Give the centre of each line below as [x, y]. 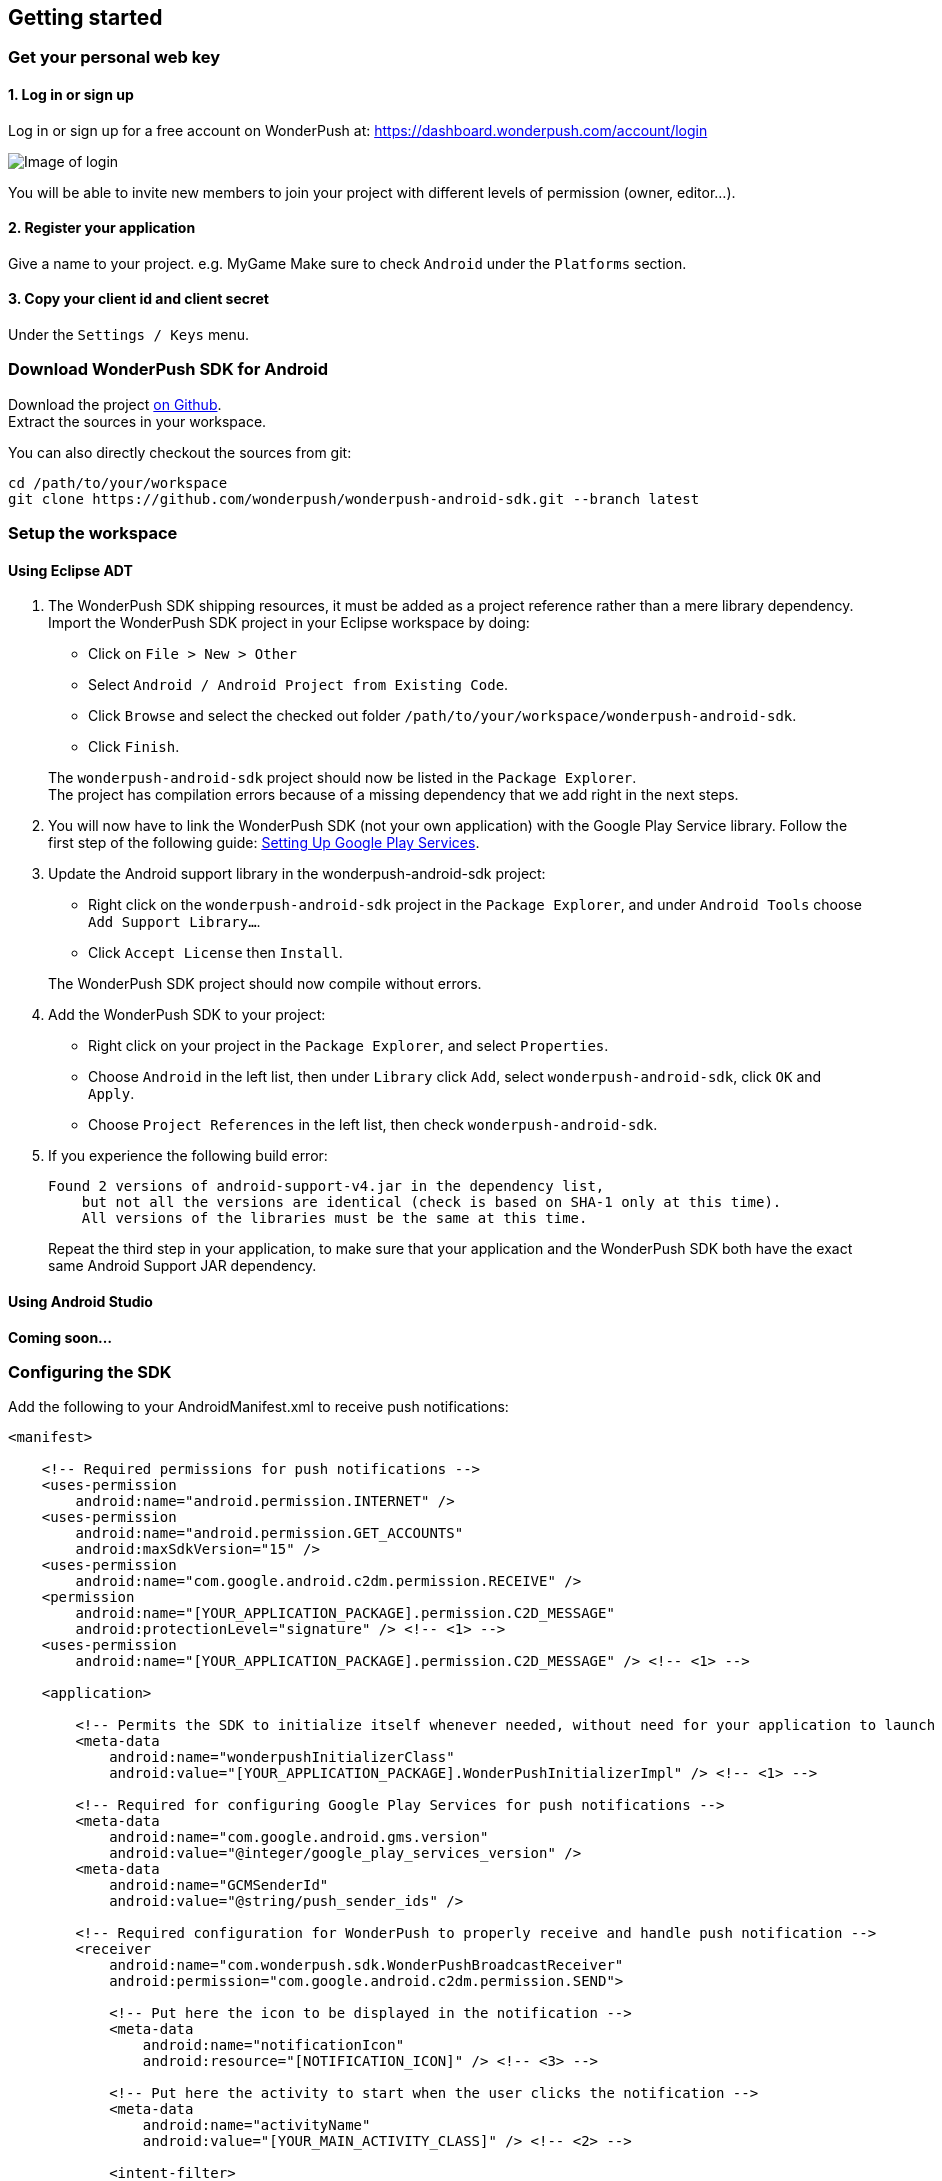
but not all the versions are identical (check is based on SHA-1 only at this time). [431, 1202]
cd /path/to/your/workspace [118, 482]
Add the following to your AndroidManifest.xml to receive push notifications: [258, 1407]
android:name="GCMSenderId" [219, 1885]
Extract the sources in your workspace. [137, 421]
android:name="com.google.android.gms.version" [299, 1837]
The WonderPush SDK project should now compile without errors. [265, 984]
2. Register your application [102, 228]
